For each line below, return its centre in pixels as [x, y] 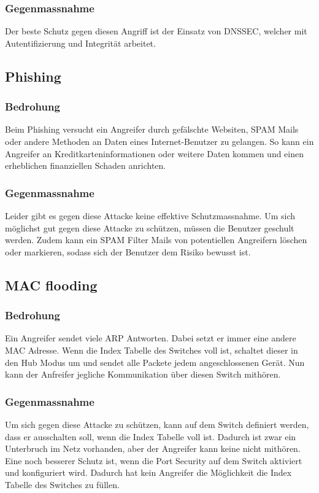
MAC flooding [51, 285]
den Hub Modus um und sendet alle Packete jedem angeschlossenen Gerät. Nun [155, 362]
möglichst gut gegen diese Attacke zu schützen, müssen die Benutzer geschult [150, 227]
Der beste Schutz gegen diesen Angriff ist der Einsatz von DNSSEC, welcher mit [156, 31]
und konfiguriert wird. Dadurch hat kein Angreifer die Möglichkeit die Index [148, 472]
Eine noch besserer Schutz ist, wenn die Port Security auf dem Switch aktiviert [154, 460]
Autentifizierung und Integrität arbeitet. [80, 43]
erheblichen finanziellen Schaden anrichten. [86, 165]
